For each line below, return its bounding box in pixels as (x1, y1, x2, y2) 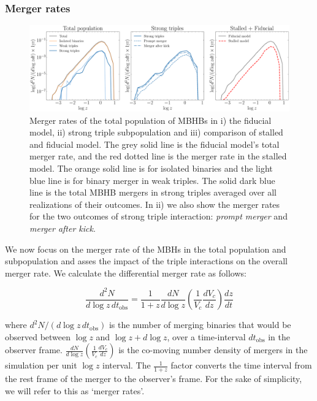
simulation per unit (5, 359, 77, 372)
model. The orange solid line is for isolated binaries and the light (29, 161, 273, 174)
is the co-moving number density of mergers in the (118, 343, 308, 356)
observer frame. (5, 343, 63, 356)
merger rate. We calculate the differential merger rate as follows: (5, 266, 246, 279)
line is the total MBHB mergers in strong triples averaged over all (29, 186, 277, 199)
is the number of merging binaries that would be (109, 318, 291, 331)
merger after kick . (29, 221, 96, 234)
